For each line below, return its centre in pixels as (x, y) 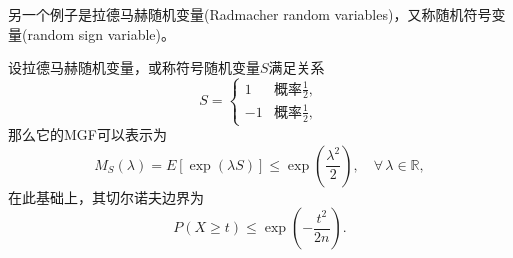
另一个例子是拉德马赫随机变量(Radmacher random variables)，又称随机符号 (250, 14)
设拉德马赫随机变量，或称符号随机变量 (134, 67)
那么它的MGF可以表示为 (87, 134)
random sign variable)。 (101, 33)
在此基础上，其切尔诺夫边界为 (106, 196)
